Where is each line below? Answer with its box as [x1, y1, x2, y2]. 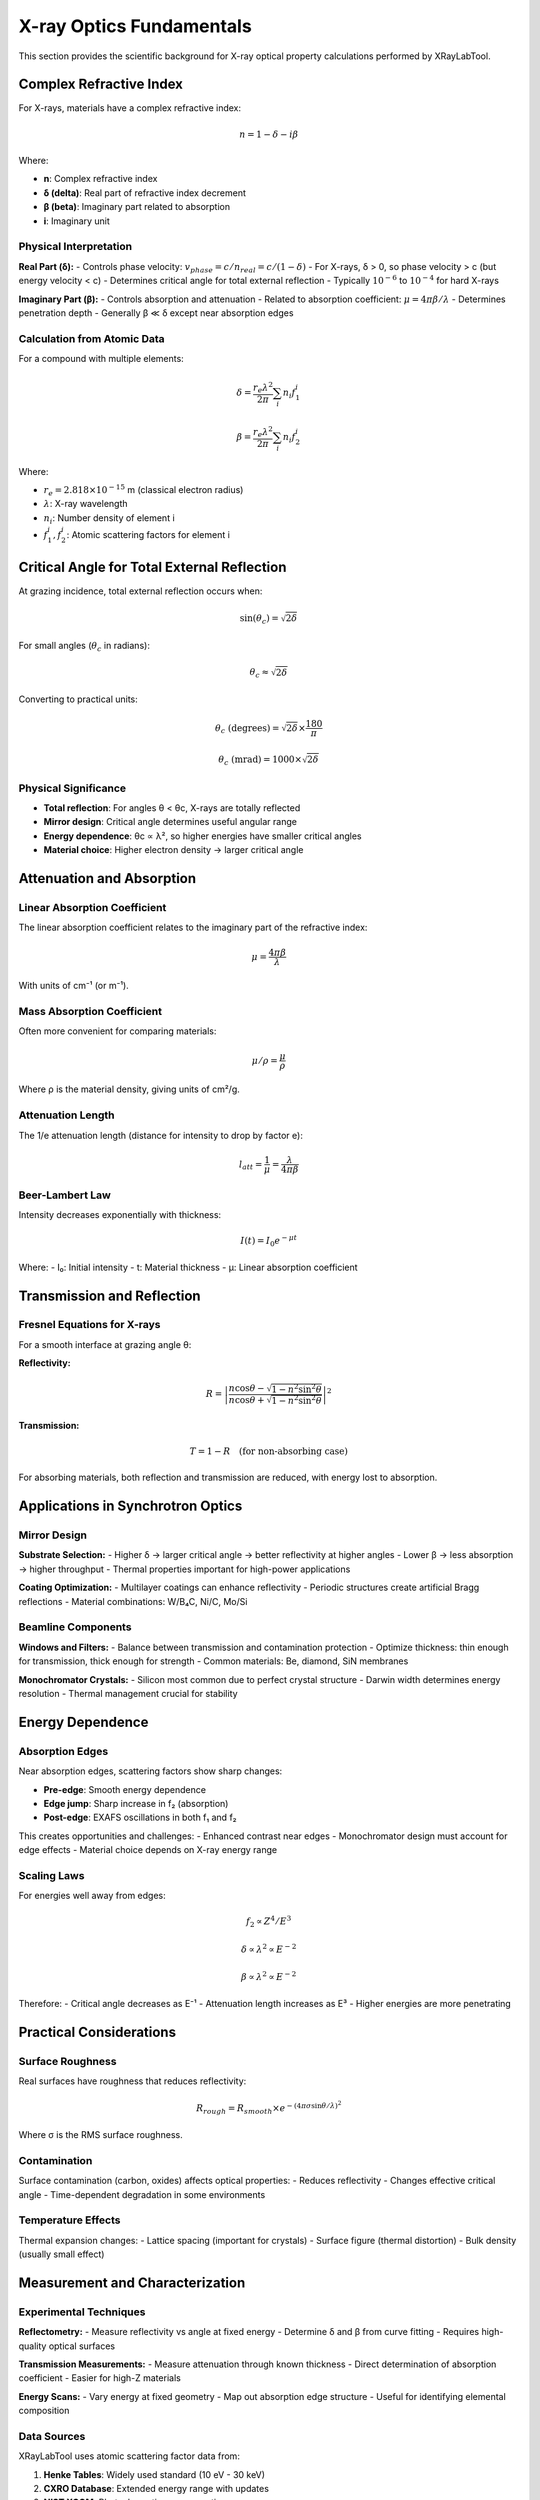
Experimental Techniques [18, 2305, 146, 2319]
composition [18, 2405, 70, 2417]
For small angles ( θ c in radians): [18, 639, 150, 654]
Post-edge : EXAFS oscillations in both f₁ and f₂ [43, 1811, 237, 1824]
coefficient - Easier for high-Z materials [18, 2372, 182, 2384]
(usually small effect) [18, 2248, 105, 2260]
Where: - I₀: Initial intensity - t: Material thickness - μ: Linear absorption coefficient [18, 1261, 359, 1273]
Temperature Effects [18, 2213, 121, 2227]
